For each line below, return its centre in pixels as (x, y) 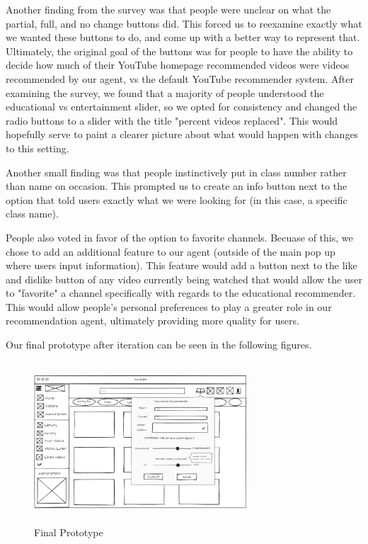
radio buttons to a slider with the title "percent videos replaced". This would (172, 120)
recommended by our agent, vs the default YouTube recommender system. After (180, 78)
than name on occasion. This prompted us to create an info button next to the (177, 186)
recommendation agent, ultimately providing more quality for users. (153, 321)
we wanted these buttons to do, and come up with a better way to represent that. (183, 37)
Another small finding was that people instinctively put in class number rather (176, 172)
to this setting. (38, 148)
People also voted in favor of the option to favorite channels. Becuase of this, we (179, 237)
